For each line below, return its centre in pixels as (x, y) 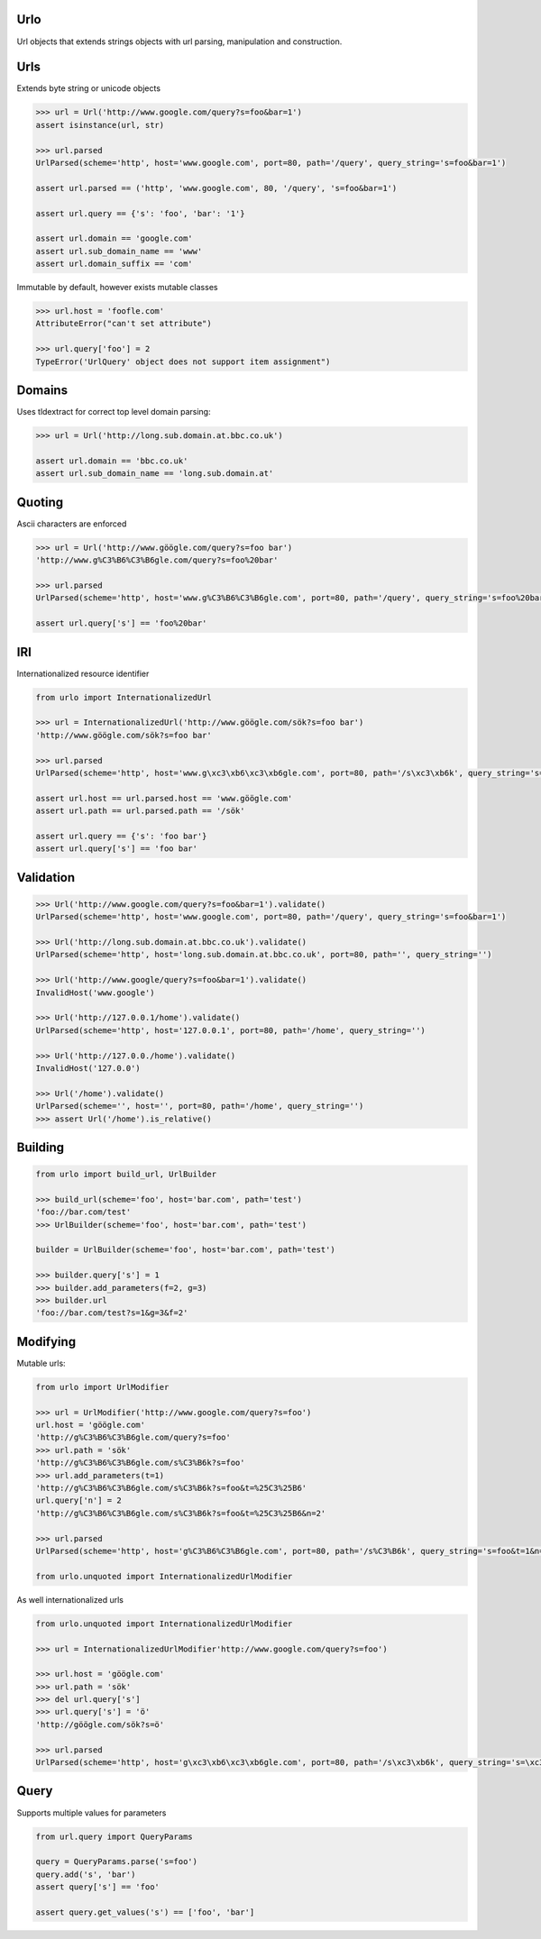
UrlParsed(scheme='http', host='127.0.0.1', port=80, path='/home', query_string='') (230, 1030)
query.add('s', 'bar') (86, 1874)
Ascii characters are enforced (72, 524)
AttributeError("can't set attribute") (124, 324)
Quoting (40, 502)
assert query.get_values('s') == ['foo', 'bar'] (145, 1912)
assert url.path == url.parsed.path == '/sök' (140, 811)
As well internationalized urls (70, 1599)
